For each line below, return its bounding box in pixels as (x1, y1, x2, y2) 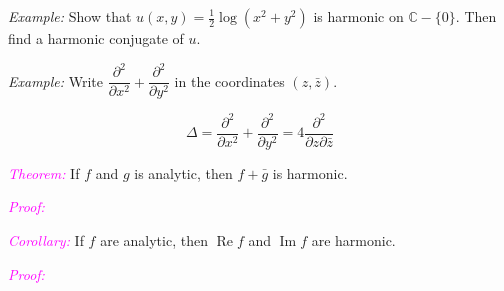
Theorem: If (8, 162, 80, 183)
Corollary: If (8, 229, 84, 250)
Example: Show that (8, 6, 132, 26)
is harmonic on (313, 6, 404, 26)
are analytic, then (100, 229, 208, 250)
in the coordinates (174, 70, 285, 91)
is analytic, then (134, 162, 233, 183)
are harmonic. (311, 229, 396, 250)
